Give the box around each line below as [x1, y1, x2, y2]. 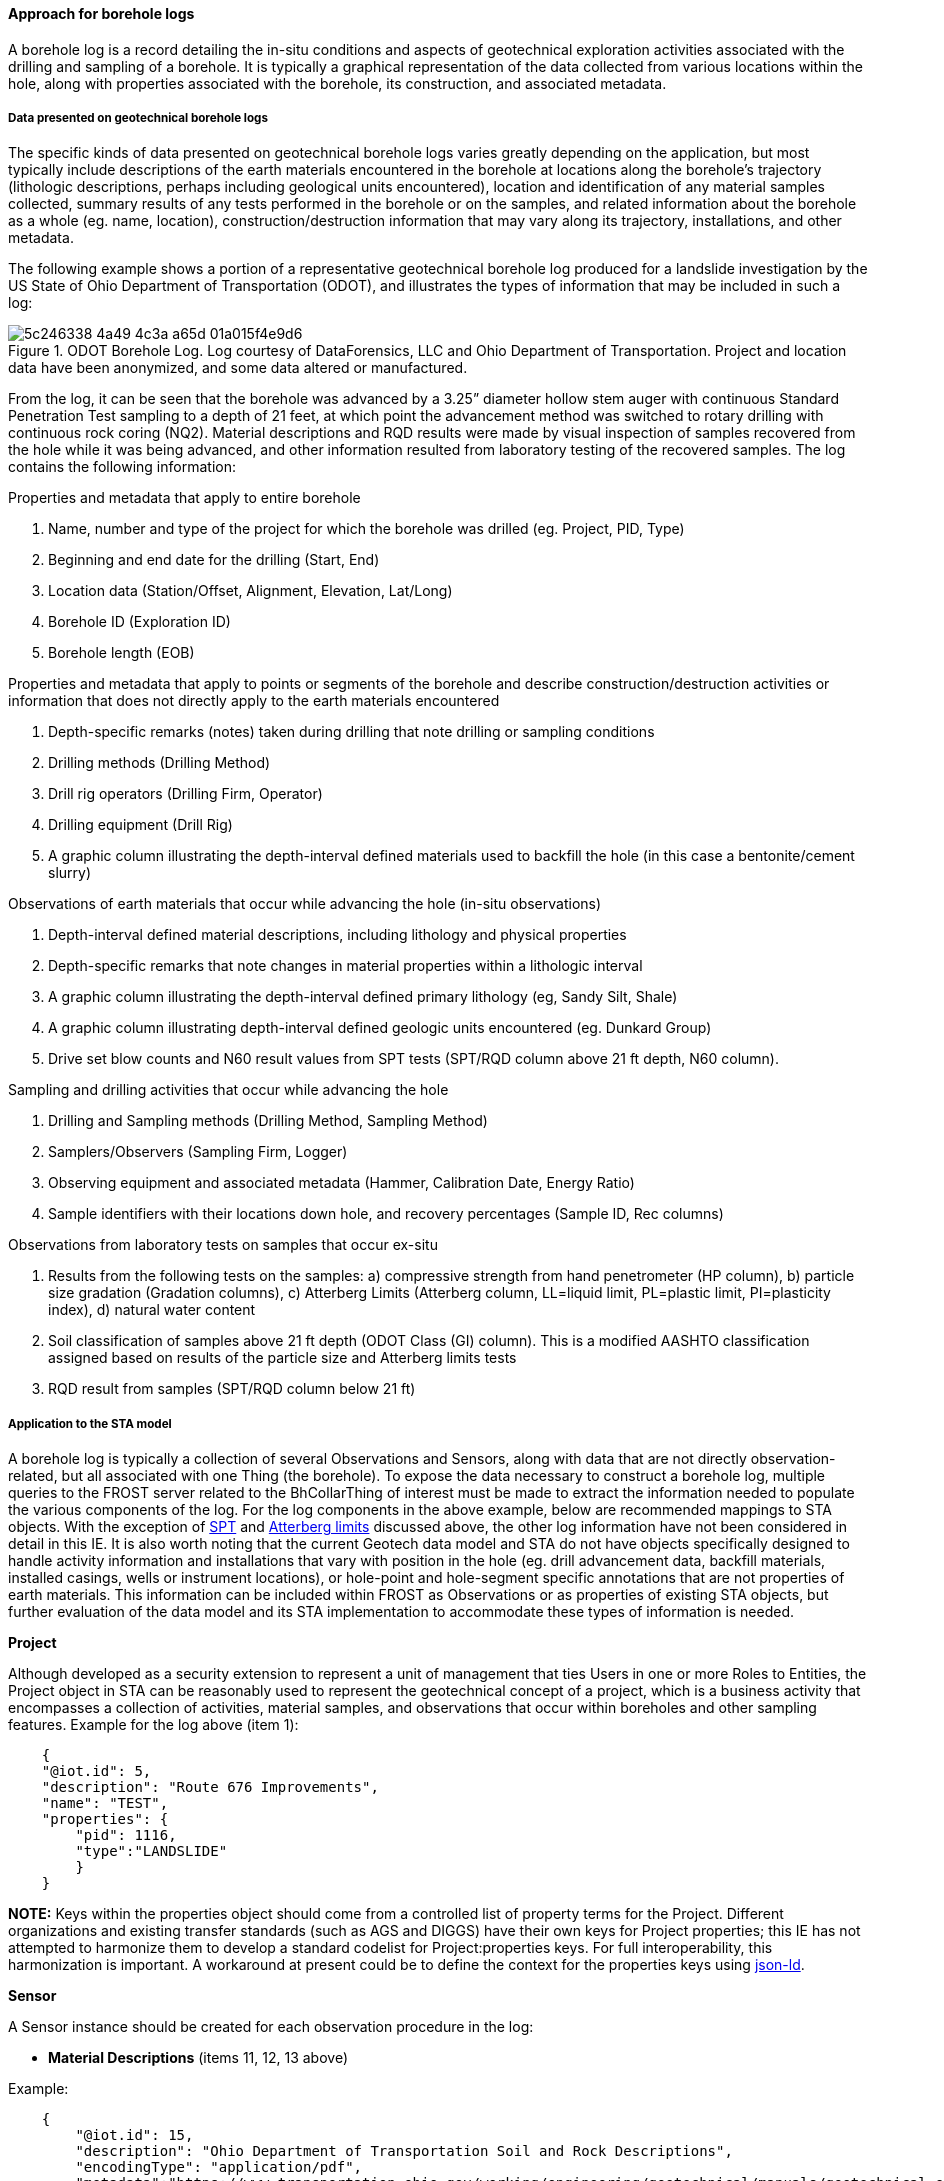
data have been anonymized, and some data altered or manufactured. [8, 359, 468, 377]
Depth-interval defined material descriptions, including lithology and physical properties [48, 926, 627, 944]
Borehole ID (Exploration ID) [48, 613, 231, 631]
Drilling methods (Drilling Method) [48, 754, 271, 772]
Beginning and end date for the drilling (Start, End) [48, 551, 380, 569]
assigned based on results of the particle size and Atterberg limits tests [48, 1349, 517, 1367]
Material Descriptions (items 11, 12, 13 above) [48, 2049, 349, 2067]
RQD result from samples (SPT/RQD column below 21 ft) [48, 1380, 416, 1398]
